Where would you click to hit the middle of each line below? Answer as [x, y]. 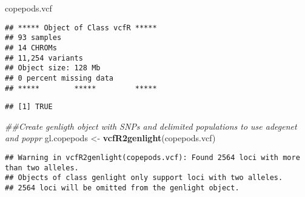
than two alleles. [42, 168]
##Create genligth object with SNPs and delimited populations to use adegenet [151, 126]
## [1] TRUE [29, 107]
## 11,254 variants [44, 58]
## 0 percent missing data [59, 78]
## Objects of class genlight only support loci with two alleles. [144, 178]
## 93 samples [33, 38]
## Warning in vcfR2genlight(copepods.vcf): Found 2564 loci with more [152, 158]
